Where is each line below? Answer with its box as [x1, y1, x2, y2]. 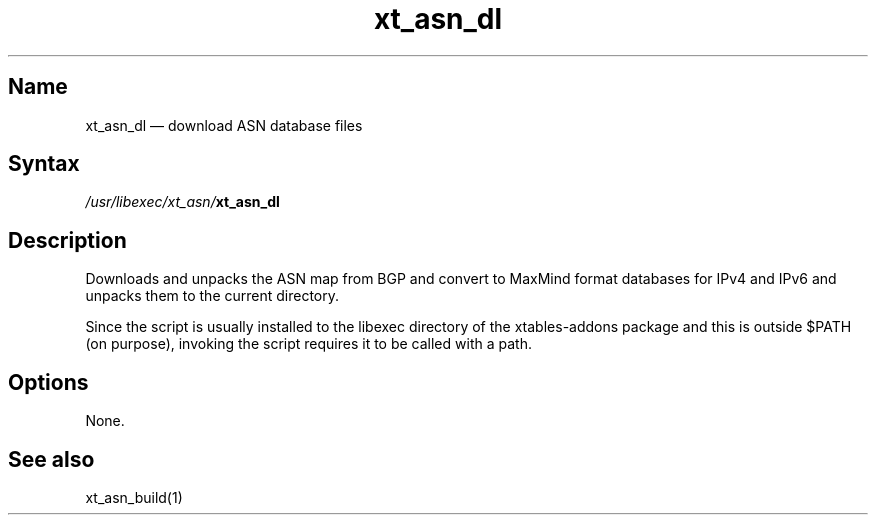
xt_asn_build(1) [85, 488, 183, 506]
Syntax [8, 151, 80, 177]
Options [8, 369, 89, 395]
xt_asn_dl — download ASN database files [85, 116, 363, 134]
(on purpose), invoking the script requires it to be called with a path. [85, 335, 532, 353]
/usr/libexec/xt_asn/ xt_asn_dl [85, 193, 280, 211]
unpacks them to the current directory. [85, 287, 340, 305]
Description [8, 227, 127, 253]
